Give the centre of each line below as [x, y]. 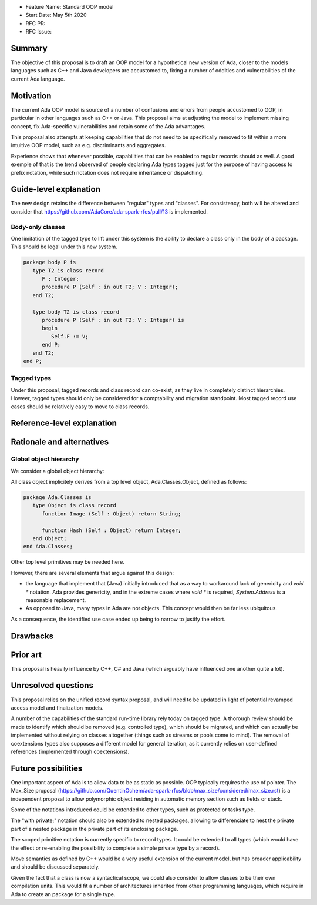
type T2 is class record [68, 270]
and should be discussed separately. [55, 867]
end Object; [50, 539]
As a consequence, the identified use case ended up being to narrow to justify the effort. [118, 619]
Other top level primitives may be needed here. [68, 562]
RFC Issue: [39, 32]
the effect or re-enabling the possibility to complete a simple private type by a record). [115, 848]
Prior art [26, 655]
